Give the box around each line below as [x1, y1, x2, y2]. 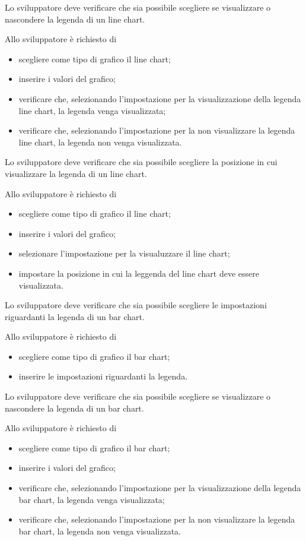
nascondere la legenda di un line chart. [5, 12, 145, 25]
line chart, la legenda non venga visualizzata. [18, 135, 182, 148]
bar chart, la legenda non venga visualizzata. [18, 524, 181, 537]
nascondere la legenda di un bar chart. [5, 401, 144, 414]
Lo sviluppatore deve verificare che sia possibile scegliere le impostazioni [5, 299, 267, 311]
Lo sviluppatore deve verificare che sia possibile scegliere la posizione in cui [5, 156, 278, 168]
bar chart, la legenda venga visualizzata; [18, 493, 165, 505]
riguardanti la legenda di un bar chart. [5, 310, 145, 322]
